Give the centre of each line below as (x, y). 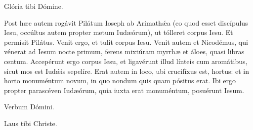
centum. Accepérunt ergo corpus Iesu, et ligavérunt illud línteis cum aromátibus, (126, 61)
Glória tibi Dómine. (34, 6)
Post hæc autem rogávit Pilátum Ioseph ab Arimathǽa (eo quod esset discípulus (126, 22)
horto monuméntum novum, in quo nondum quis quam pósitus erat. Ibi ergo (120, 81)
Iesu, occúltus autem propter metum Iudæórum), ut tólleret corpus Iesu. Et (119, 32)
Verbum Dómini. (29, 107)
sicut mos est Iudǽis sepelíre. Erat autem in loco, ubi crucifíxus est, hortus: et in (127, 71)
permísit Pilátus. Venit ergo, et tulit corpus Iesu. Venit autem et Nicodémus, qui (126, 42)
